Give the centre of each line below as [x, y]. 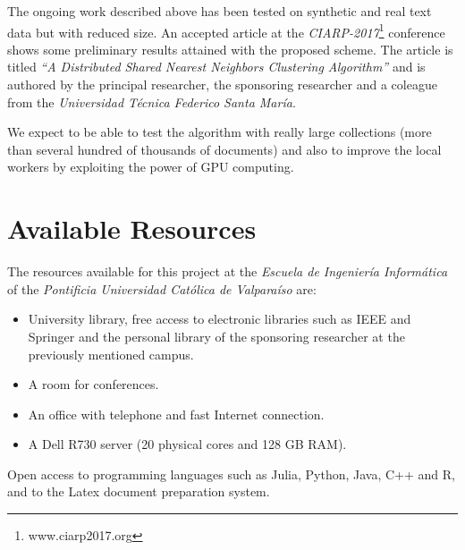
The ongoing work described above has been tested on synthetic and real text [220, 11]
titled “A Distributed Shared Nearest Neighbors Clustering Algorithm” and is [216, 67]
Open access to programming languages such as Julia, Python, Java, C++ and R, [231, 474]
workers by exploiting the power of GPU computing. [151, 167]
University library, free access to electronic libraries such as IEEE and [220, 319]
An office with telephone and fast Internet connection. [176, 414]
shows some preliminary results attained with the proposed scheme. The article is [230, 49]
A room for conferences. [93, 384]
